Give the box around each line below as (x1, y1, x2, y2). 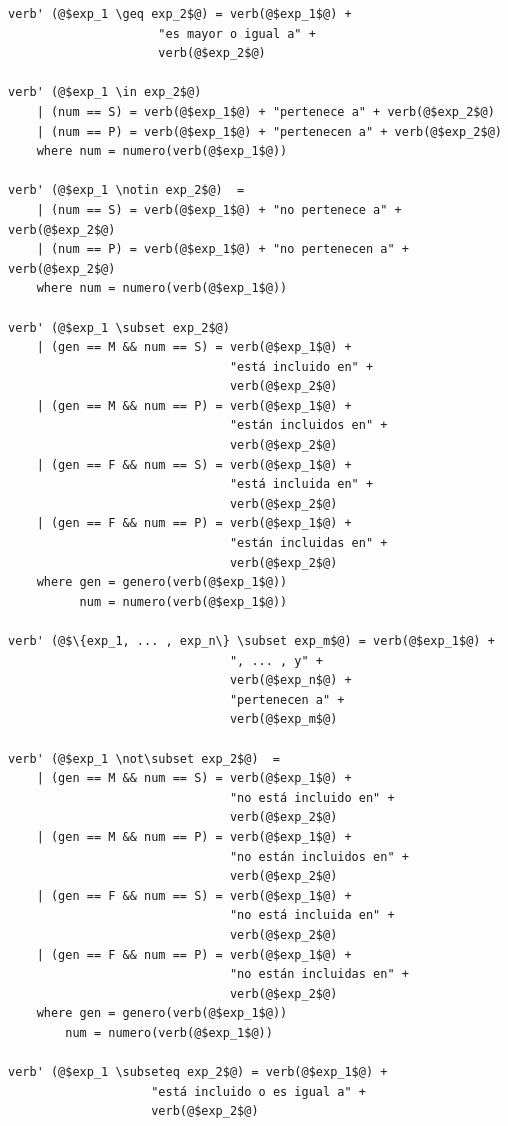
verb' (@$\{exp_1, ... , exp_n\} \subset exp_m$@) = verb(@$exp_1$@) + (8, 634, 495, 648)
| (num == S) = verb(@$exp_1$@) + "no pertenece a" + (36, 202, 402, 217)
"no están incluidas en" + (229, 967, 409, 982)
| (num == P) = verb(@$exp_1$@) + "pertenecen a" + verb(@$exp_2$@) (36, 124, 502, 139)
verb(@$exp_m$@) (229, 712, 338, 727)
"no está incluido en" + (229, 790, 395, 805)
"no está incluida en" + (229, 908, 395, 923)
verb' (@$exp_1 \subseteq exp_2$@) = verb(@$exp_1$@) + (8, 1065, 388, 1080)
